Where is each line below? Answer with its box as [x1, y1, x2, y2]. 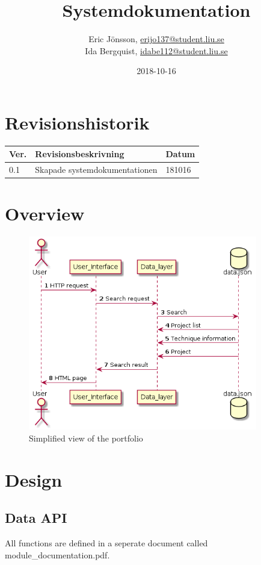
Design [5, 467, 63, 492]
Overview [5, 201, 85, 226]
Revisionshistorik [5, 110, 150, 134]
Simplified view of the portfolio [29, 431, 143, 444]
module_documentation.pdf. [5, 548, 110, 561]
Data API [5, 508, 67, 527]
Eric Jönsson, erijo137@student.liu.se [88, 33, 224, 45]
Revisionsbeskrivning [35, 148, 124, 160]
